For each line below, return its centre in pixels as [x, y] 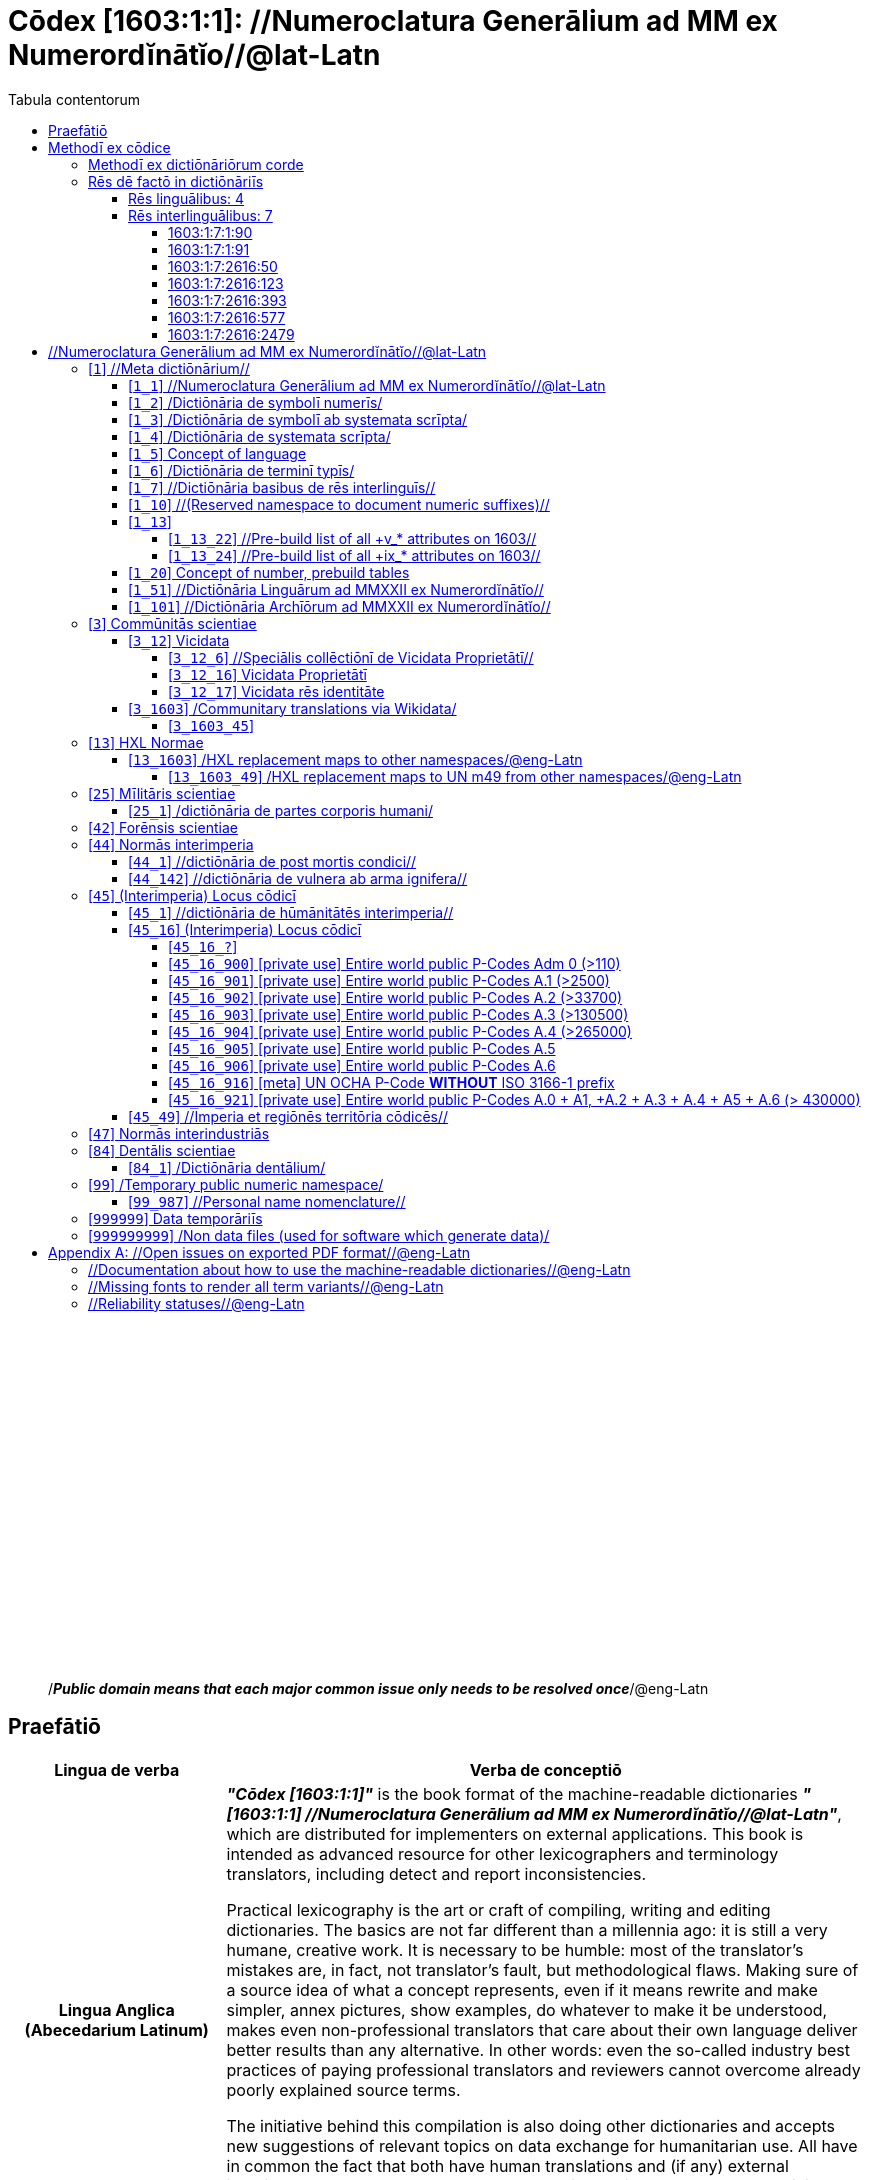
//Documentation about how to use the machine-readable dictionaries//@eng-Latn [359, 1269]
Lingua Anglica [116, 2009]
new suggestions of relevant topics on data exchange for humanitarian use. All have [542, 2145]
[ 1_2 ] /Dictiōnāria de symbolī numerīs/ [255, 402]
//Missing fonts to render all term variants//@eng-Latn [266, 1286]
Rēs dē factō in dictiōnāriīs [176, 181]
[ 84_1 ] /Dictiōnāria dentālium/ [227, 1167]
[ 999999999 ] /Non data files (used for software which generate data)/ [319, 1235]
